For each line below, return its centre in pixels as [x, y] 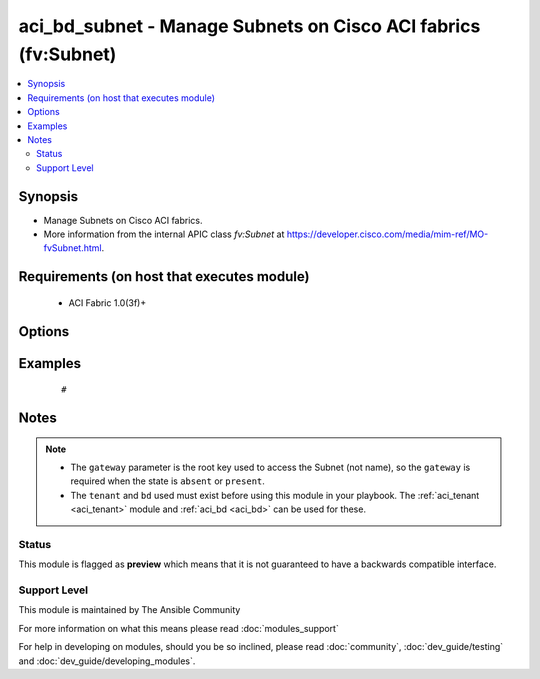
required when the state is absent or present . [167, 481]
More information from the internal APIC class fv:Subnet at [164, 234]
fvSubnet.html [72, 248]
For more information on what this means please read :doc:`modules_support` [178, 628]
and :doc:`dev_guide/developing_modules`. [107, 661]
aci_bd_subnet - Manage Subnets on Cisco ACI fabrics [249, 26]
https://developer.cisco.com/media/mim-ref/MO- [387, 234]
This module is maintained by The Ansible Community [129, 610]
